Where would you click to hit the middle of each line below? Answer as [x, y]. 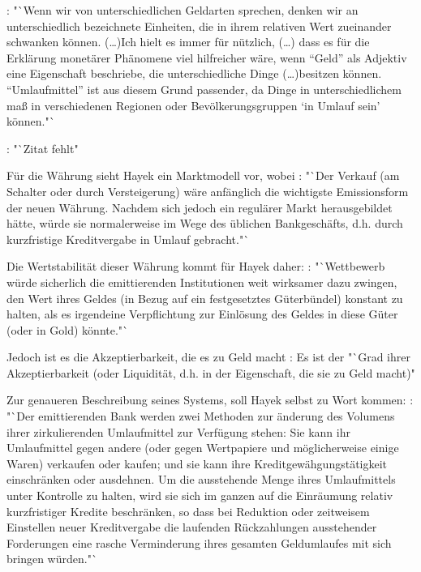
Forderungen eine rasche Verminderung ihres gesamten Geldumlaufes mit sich [199, 542]
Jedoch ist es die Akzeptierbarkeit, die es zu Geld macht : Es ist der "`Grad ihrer [208, 357]
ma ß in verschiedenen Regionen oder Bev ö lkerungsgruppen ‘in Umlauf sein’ [193, 105]
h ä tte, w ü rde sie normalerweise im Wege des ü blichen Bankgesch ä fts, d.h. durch [205, 223]
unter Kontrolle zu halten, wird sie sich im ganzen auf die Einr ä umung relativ [200, 495]
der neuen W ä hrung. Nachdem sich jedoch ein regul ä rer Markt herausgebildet [200, 207]
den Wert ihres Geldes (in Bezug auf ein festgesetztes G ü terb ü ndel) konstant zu [205, 298]
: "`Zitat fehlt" [43, 148]
